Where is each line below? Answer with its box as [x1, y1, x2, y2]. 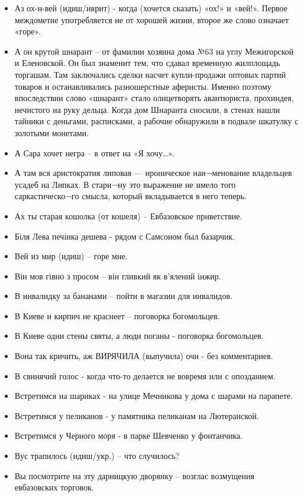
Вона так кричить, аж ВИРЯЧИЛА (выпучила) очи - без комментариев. [14, 350, 273, 362]
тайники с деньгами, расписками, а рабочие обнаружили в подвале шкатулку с [14, 115, 299, 127]
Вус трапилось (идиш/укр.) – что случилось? [14, 449, 180, 462]
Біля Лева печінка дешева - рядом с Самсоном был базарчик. [14, 229, 235, 242]
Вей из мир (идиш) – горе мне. [14, 250, 128, 262]
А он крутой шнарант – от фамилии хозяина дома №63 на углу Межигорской [14, 45, 294, 57]
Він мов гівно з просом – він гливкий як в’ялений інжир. [14, 269, 221, 282]
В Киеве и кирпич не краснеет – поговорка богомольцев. [14, 309, 220, 322]
